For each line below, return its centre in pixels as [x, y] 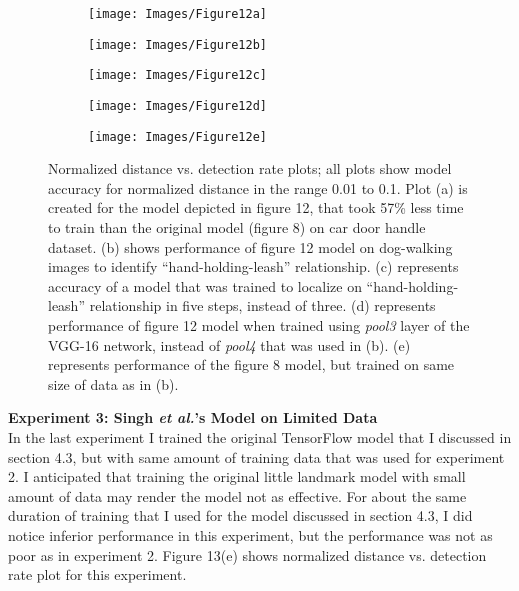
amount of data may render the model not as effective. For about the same [237, 495]
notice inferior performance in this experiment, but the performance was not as [250, 534]
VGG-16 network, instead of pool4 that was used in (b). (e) [229, 344]
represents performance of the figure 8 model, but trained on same [251, 364]
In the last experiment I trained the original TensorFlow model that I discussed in [260, 437]
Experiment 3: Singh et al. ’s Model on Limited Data [193, 417]
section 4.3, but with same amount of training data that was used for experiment [256, 456]
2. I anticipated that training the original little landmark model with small [237, 476]
